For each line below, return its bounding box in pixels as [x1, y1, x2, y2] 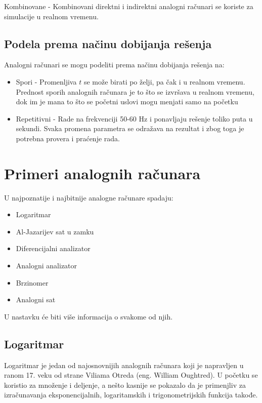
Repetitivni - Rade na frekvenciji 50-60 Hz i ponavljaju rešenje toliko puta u [16, 113, 253, 124]
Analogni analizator [16, 260, 77, 271]
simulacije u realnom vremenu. [4, 11, 99, 21]
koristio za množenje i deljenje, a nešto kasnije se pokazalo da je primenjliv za [4, 379, 246, 390]
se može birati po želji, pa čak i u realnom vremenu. [83, 76, 245, 87]
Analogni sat [16, 294, 56, 305]
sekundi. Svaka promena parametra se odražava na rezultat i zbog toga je [16, 123, 244, 134]
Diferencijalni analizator [16, 243, 91, 254]
